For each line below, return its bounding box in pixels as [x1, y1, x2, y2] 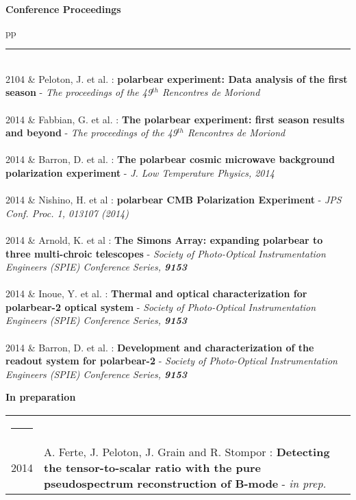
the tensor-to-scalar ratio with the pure [44, 460, 261, 476]
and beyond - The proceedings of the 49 [5, 125, 177, 140]
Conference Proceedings [5, 2, 121, 16]
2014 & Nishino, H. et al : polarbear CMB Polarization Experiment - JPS [5, 192, 342, 207]
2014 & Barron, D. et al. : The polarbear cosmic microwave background [5, 152, 335, 166]
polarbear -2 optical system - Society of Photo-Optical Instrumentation [5, 299, 316, 314]
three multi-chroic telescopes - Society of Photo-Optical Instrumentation [5, 246, 326, 260]
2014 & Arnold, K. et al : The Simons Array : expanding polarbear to [5, 232, 323, 247]
